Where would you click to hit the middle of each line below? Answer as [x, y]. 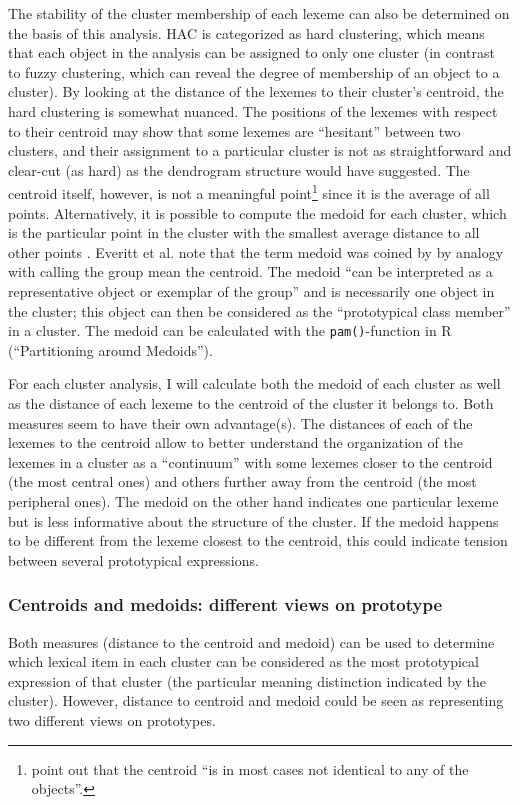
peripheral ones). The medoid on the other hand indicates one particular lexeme [253, 500]
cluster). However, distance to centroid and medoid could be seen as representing [256, 700]
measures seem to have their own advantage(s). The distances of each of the [240, 422]
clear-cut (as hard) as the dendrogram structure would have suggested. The [239, 169]
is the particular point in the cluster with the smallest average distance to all [244, 232]
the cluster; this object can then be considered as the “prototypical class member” [259, 310]
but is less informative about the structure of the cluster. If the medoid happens [253, 520]
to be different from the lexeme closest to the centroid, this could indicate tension [258, 540]
